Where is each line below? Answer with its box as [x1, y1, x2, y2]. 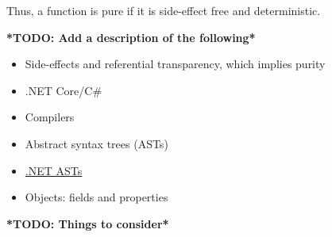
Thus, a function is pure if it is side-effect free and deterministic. [6, 2, 321, 18]
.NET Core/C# [25, 82, 102, 98]
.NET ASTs [25, 162, 83, 178]
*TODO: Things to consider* [6, 215, 169, 231]
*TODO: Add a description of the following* [6, 29, 256, 45]
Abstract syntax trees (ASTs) [25, 135, 168, 151]
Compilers [25, 109, 75, 125]
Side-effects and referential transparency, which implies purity [25, 55, 326, 72]
